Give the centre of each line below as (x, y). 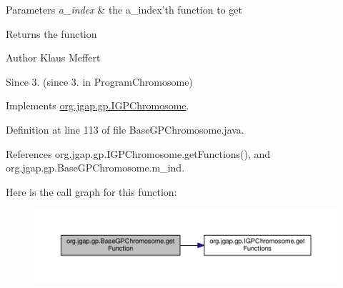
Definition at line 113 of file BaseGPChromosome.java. (125, 129)
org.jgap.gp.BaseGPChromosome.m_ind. (95, 168)
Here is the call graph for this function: (91, 191)
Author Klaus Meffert (53, 58)
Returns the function (51, 33)
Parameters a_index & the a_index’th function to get (124, 9)
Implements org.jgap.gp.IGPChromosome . (98, 105)
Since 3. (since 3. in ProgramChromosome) (99, 81)
